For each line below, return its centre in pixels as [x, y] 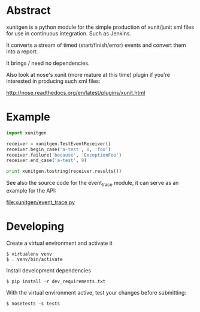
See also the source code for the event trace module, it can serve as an [93, 184]
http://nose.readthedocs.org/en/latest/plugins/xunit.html [76, 92]
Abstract [28, 10]
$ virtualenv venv [29, 254]
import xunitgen [26, 133]
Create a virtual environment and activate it [59, 243]
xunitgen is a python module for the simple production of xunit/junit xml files [100, 27]
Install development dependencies [49, 270]
